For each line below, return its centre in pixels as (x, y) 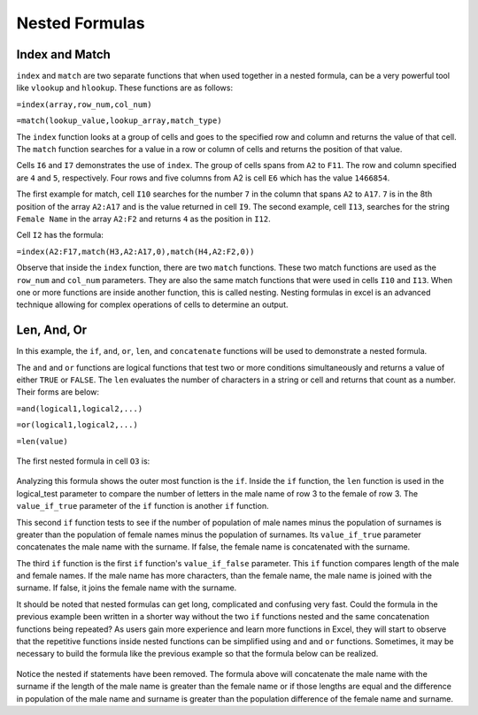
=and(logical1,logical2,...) (80, 408)
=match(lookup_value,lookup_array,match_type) (119, 121)
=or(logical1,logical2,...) (77, 425)
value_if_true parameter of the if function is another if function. (143, 506)
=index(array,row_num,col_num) (84, 104)
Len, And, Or (52, 331)
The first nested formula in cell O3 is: (83, 461)
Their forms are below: (58, 392)
